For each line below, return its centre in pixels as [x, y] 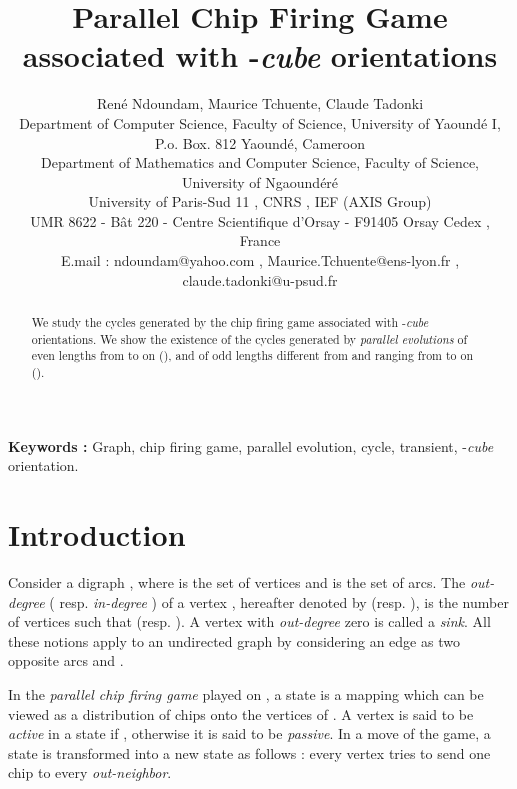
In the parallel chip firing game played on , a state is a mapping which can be [246, 693]
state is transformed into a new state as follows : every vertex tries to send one [249, 752]
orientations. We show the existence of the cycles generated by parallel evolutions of [249, 338]
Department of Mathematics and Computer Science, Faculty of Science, [260, 162]
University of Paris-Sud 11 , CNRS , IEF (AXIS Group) [260, 201]
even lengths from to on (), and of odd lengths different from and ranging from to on [252, 355]
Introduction [97, 534]
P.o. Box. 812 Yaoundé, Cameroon [260, 142]
